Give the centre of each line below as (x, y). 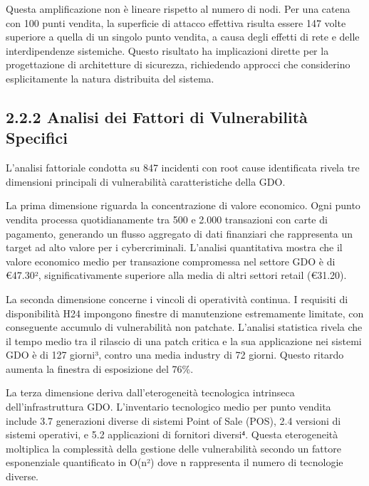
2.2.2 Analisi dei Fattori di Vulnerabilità (157, 116)
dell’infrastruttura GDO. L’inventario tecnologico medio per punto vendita (168, 407)
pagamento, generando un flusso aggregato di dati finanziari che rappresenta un (179, 233)
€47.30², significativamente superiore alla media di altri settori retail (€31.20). (176, 275)
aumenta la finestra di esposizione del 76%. (100, 368)
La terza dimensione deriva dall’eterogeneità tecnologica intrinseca (150, 392)
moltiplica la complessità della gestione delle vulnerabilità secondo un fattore (173, 448)
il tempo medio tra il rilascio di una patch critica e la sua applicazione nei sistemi (184, 340)
